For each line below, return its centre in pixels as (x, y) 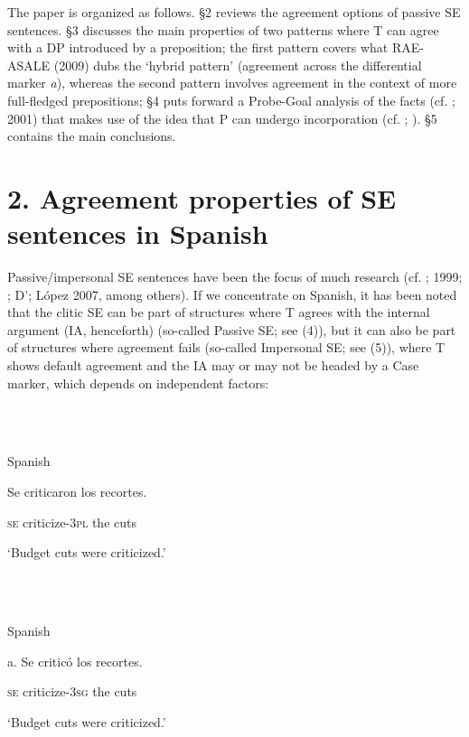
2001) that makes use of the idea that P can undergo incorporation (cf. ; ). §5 (222, 118)
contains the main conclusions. (92, 136)
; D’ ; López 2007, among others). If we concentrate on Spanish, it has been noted (232, 294)
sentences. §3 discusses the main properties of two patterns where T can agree (223, 29)
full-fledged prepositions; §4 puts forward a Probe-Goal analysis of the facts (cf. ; (231, 100)
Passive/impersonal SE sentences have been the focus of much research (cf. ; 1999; (235, 277)
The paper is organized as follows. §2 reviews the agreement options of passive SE (234, 12)
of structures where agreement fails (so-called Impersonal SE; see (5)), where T (226, 347)
